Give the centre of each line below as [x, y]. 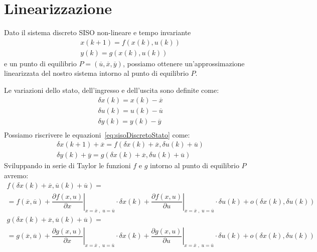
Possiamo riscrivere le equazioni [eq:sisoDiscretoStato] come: [97, 134]
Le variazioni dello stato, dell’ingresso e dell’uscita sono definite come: [112, 90]
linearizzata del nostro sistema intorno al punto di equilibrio [96, 73]
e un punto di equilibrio [40, 63]
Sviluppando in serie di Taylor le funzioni [67, 165]
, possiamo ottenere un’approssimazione [184, 63]
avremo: [16, 175]
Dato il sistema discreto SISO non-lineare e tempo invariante [98, 32]
